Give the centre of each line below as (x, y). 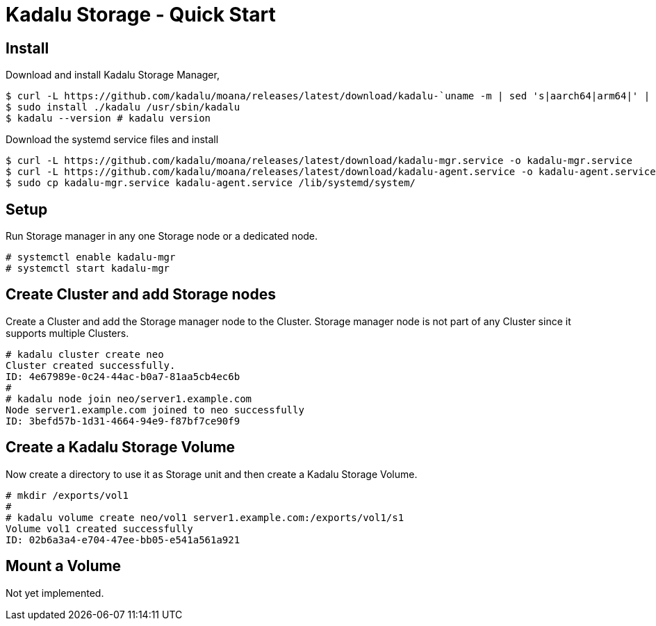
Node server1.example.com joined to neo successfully (155, 410)
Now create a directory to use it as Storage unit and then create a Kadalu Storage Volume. (212, 474)
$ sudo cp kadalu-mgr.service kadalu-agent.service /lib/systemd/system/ (211, 183)
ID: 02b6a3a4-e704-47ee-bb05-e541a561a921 (123, 539)
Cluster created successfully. (91, 365)
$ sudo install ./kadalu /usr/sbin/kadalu (123, 107)
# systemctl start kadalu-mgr (88, 269)
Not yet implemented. (55, 593)
